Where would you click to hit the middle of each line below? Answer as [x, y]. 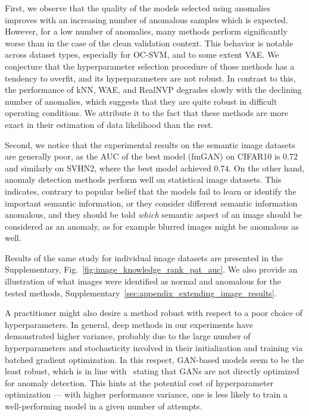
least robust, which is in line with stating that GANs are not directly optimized [152, 371]
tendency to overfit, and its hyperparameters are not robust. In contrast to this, [150, 78]
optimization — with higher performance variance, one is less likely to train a [146, 394]
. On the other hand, [267, 168]
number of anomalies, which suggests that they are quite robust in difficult [141, 101]
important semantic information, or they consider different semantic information [151, 203]
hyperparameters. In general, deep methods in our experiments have [129, 324]
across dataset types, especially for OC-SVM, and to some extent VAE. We [142, 54]
